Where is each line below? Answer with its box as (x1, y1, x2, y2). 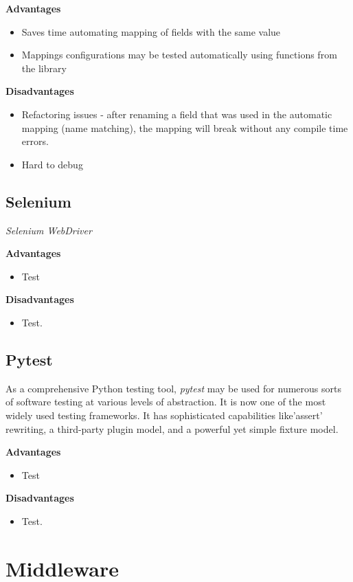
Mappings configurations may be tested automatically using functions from (21, 47, 337, 62)
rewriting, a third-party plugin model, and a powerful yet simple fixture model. (5, 421, 339, 436)
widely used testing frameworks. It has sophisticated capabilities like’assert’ (5, 407, 323, 422)
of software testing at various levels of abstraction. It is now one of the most (5, 394, 326, 409)
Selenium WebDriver (5, 223, 92, 237)
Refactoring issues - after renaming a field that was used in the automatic (21, 107, 332, 121)
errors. (21, 134, 49, 148)
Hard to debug (21, 157, 83, 171)
